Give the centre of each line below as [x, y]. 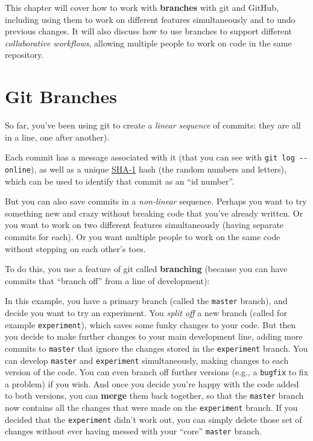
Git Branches [61, 96]
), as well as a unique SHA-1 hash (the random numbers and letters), [158, 169]
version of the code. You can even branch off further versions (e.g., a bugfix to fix [157, 372]
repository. [24, 55]
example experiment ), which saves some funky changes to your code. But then [150, 324]
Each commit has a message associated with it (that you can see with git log [150, 157]
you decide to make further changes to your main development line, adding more [154, 336]
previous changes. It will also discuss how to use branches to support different [149, 31]
